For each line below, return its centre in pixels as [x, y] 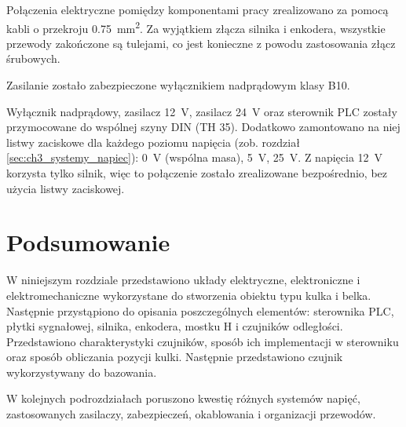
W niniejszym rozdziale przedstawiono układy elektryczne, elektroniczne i [183, 280]
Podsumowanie [88, 242]
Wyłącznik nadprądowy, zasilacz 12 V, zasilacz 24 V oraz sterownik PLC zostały [202, 111]
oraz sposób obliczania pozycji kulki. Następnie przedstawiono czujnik [175, 357]
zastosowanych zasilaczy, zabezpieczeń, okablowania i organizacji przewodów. [191, 414]
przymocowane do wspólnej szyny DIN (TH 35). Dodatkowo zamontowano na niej [203, 127]
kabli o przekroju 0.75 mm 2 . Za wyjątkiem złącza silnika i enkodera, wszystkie [196, 27]
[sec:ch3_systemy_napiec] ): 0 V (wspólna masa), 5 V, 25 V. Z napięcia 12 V [195, 157]
